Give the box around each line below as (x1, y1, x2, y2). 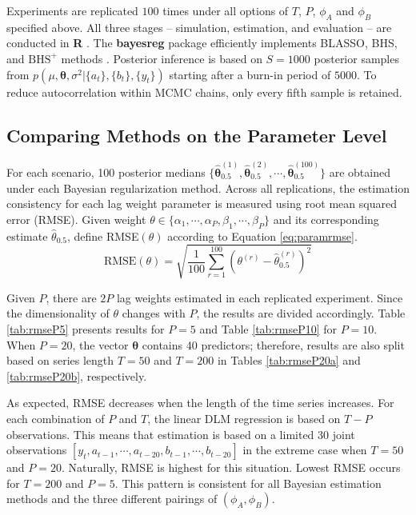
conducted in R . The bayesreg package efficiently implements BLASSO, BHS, (6, 34, 398, 51)
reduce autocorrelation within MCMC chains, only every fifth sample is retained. (6, 83, 402, 100)
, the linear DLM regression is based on (147, 409, 341, 426)
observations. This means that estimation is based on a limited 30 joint (6, 425, 355, 442)
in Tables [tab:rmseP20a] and (217, 352, 361, 369)
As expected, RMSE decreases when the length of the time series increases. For (6, 394, 394, 411)
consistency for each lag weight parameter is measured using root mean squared (6, 195, 397, 212)
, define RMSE (66, 227, 139, 244)
